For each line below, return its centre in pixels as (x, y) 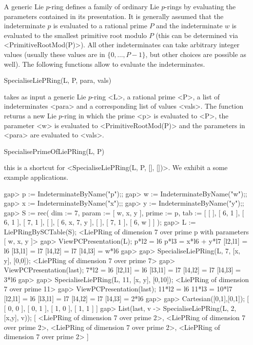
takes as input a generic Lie (45, 96)
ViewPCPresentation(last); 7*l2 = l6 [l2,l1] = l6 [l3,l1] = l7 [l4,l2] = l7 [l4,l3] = (122, 270)
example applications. (36, 177)
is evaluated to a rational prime (100, 26)
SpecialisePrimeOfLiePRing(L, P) (54, 151)
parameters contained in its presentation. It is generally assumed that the (114, 16)
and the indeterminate (189, 26)
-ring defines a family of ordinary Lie (104, 6)
